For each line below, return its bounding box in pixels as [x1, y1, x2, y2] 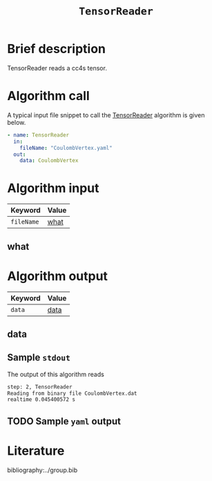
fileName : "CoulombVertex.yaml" [19, 144, 113, 151]
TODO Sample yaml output [7, 415, 121, 427]
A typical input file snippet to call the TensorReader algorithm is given [7, 110, 205, 119]
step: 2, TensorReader [7, 383, 73, 391]
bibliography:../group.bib [7, 466, 78, 474]
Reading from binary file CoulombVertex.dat [7, 390, 137, 397]
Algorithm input [7, 181, 99, 196]
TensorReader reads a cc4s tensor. [7, 63, 107, 72]
